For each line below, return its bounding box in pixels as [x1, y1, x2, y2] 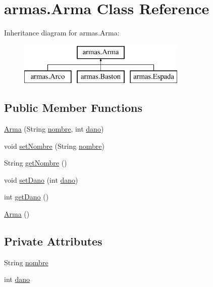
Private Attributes [4, 233, 102, 249]
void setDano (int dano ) [4, 174, 78, 185]
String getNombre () [4, 157, 67, 168]
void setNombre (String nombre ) [4, 140, 104, 151]
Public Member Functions [4, 100, 142, 115]
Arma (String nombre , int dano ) [4, 124, 104, 134]
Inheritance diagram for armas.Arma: [4, 27, 120, 38]
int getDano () [4, 191, 49, 202]
